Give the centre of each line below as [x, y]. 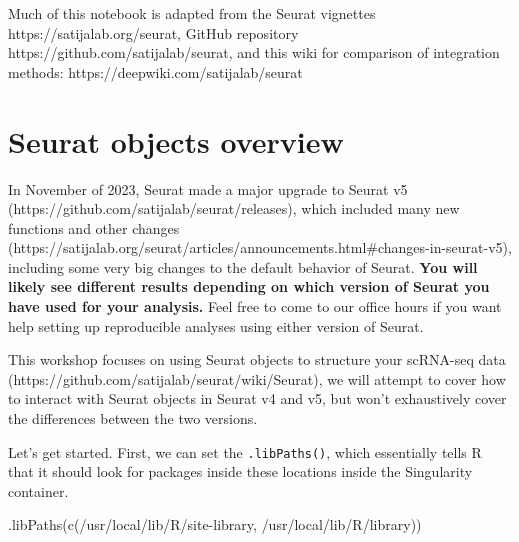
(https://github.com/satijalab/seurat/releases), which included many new [234, 208]
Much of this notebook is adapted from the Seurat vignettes [192, 13]
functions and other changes [94, 227]
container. [38, 490]
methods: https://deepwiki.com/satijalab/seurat [155, 71]
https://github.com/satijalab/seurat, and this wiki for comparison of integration [254, 52]
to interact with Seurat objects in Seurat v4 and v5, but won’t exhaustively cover [257, 398]
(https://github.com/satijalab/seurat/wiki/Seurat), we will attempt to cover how [257, 378]
